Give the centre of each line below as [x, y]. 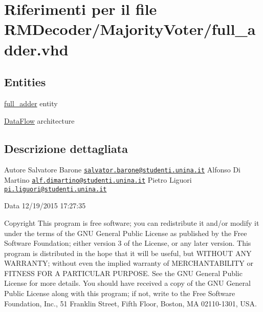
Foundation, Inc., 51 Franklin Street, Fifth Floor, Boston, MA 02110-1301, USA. [130, 303]
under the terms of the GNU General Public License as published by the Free [126, 233]
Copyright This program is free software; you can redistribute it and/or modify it [132, 222]
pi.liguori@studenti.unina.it [56, 189]
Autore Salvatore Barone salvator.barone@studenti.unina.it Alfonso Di [123, 170]
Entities [25, 82]
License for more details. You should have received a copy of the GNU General [127, 283]
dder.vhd [36, 49]
